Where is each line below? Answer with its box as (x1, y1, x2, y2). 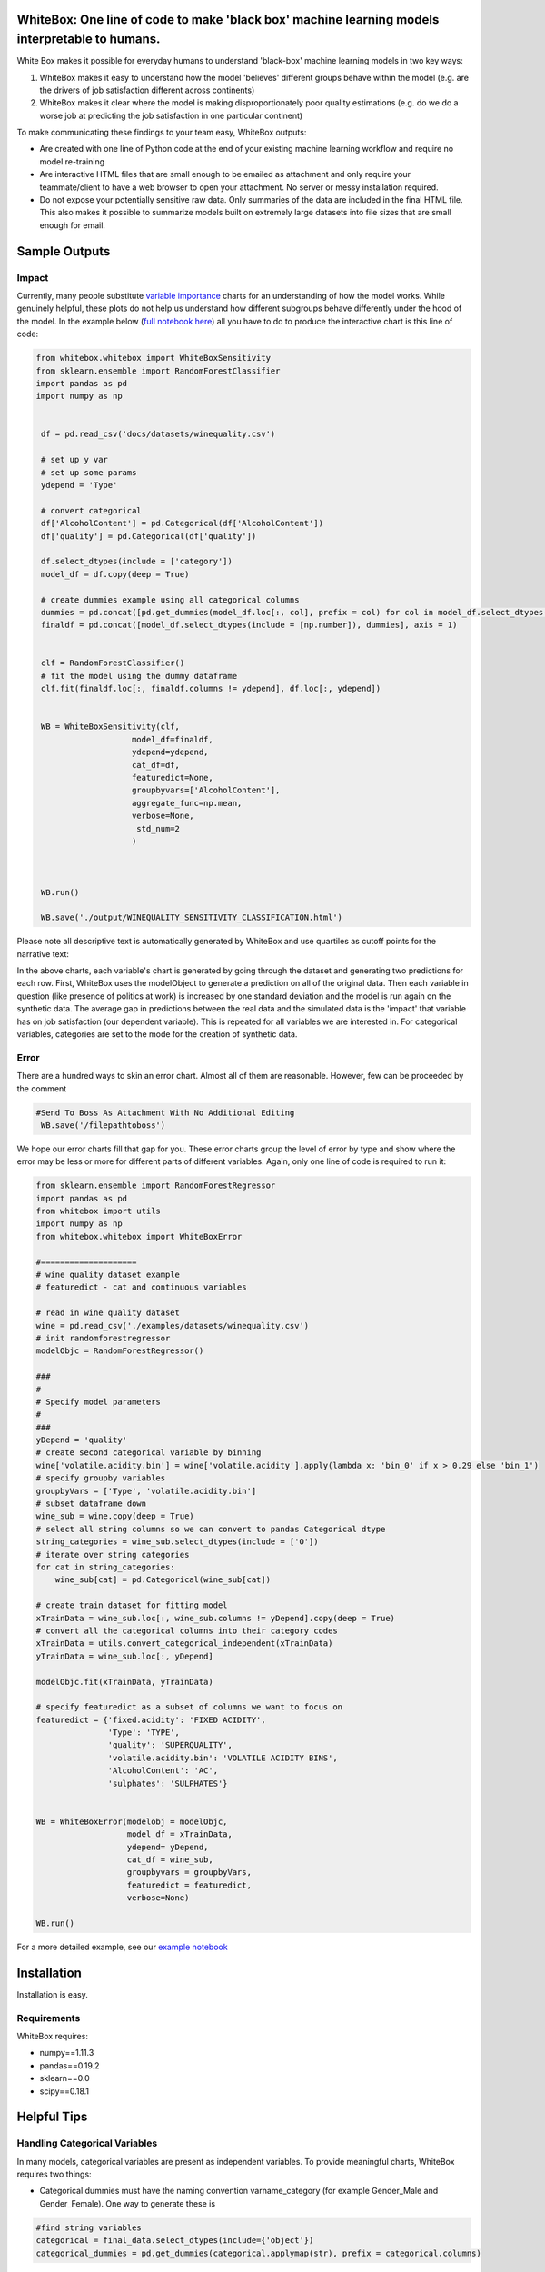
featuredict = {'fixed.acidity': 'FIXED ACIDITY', (35, 1714, 267, 1725)
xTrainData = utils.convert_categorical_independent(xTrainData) (35, 1639, 333, 1649)
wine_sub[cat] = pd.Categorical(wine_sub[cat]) (54, 1575, 272, 1585)
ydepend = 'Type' (41, 480, 118, 491)
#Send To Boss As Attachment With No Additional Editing (35, 1107, 295, 1118)
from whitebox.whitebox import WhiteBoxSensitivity (35, 353, 272, 364)
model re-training (39, 155, 104, 167)
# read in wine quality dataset (35, 1308, 181, 1318)
